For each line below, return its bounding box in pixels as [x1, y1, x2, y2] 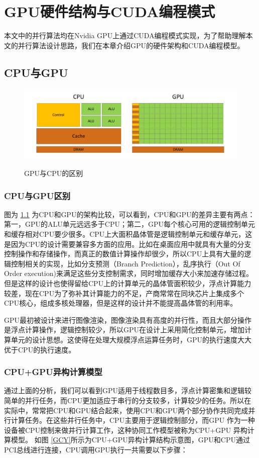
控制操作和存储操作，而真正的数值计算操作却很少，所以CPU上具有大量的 [4, 248, 244, 259]
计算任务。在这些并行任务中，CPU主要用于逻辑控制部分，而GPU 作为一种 [11, 415, 255, 425]
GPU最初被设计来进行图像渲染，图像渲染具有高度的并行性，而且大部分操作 [4, 314, 252, 325]
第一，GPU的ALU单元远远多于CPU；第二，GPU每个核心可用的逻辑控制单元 [4, 219, 255, 229]
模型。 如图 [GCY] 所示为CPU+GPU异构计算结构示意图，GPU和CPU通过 [11, 434, 250, 445]
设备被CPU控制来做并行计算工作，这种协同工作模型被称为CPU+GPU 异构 [4, 424, 247, 435]
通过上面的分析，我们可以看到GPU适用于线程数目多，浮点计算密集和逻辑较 [4, 385, 252, 396]
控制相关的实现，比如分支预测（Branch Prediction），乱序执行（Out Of [11, 258, 240, 268]
